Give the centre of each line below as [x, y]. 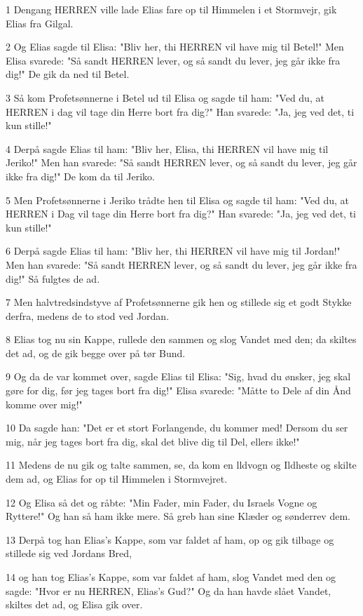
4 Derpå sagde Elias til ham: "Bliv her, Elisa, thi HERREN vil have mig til [167, 148]
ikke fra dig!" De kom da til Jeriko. [80, 176]
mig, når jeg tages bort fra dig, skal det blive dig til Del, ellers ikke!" [153, 441]
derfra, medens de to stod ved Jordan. [88, 315]
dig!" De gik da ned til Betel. [68, 74]
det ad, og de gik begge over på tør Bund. [96, 353]
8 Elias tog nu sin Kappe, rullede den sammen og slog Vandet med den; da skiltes [181, 339]
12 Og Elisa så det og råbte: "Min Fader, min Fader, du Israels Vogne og [162, 502]
